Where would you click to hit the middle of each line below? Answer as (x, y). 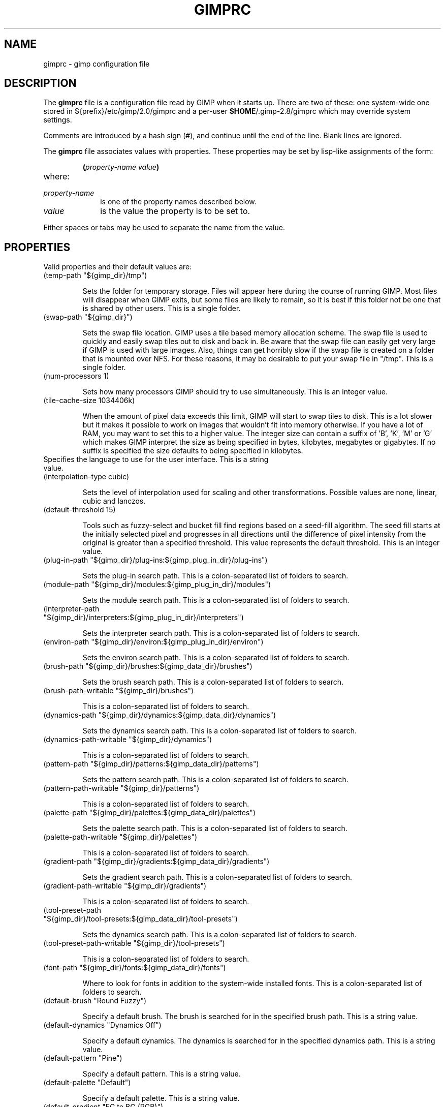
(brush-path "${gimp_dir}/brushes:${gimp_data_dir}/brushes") (148, 666)
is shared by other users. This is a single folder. (162, 309)
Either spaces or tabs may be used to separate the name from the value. (164, 228)
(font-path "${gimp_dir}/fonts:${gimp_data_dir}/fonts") (135, 968)
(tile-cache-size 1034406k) (89, 401)
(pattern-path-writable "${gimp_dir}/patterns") (121, 788)
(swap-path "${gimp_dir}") (88, 317)
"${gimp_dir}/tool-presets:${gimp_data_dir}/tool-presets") (140, 919)
